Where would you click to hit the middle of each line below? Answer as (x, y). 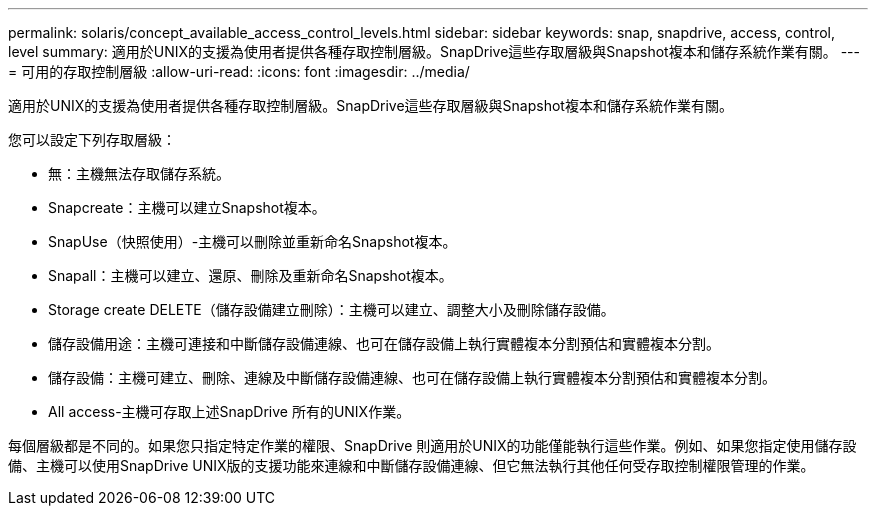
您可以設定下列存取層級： (92, 139)
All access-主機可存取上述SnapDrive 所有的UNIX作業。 (229, 411)
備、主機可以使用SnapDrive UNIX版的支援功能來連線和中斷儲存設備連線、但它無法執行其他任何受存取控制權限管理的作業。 (411, 465)
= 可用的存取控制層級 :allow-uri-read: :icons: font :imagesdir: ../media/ (239, 71)
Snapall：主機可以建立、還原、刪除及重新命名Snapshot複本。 (250, 275)
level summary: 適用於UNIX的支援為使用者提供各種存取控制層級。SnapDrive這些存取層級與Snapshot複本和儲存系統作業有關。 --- (434, 51)
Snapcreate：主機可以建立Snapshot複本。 (187, 207)
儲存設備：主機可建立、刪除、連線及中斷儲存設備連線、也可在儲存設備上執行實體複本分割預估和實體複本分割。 (412, 377)
